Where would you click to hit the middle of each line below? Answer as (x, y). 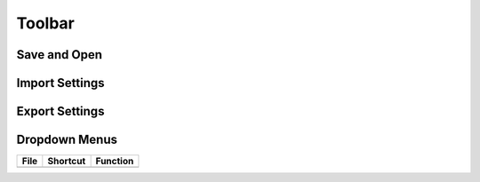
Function (115, 162)
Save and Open (59, 55)
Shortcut (67, 162)
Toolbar (46, 23)
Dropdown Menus (67, 140)
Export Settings (60, 111)
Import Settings (61, 83)
